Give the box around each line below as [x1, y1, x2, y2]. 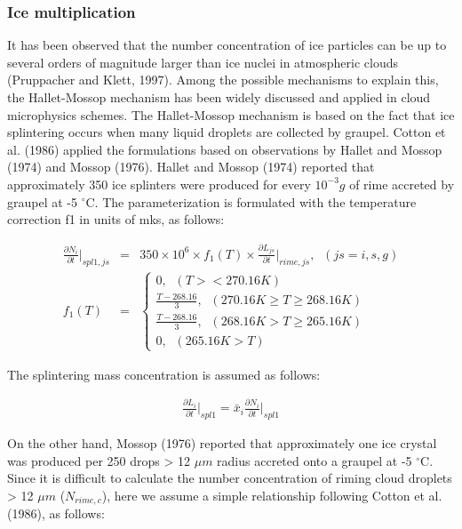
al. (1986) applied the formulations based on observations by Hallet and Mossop [7, 140, 442, 158]
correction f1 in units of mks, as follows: [7, 210, 225, 228]
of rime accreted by [349, 174, 455, 193]
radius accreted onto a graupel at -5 [217, 451, 412, 469]
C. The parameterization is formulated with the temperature [85, 192, 417, 211]
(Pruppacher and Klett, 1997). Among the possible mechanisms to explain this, [7, 70, 439, 89]
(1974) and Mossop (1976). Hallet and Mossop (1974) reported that [7, 157, 375, 176]
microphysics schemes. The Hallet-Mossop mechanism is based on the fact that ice [7, 105, 455, 124]
